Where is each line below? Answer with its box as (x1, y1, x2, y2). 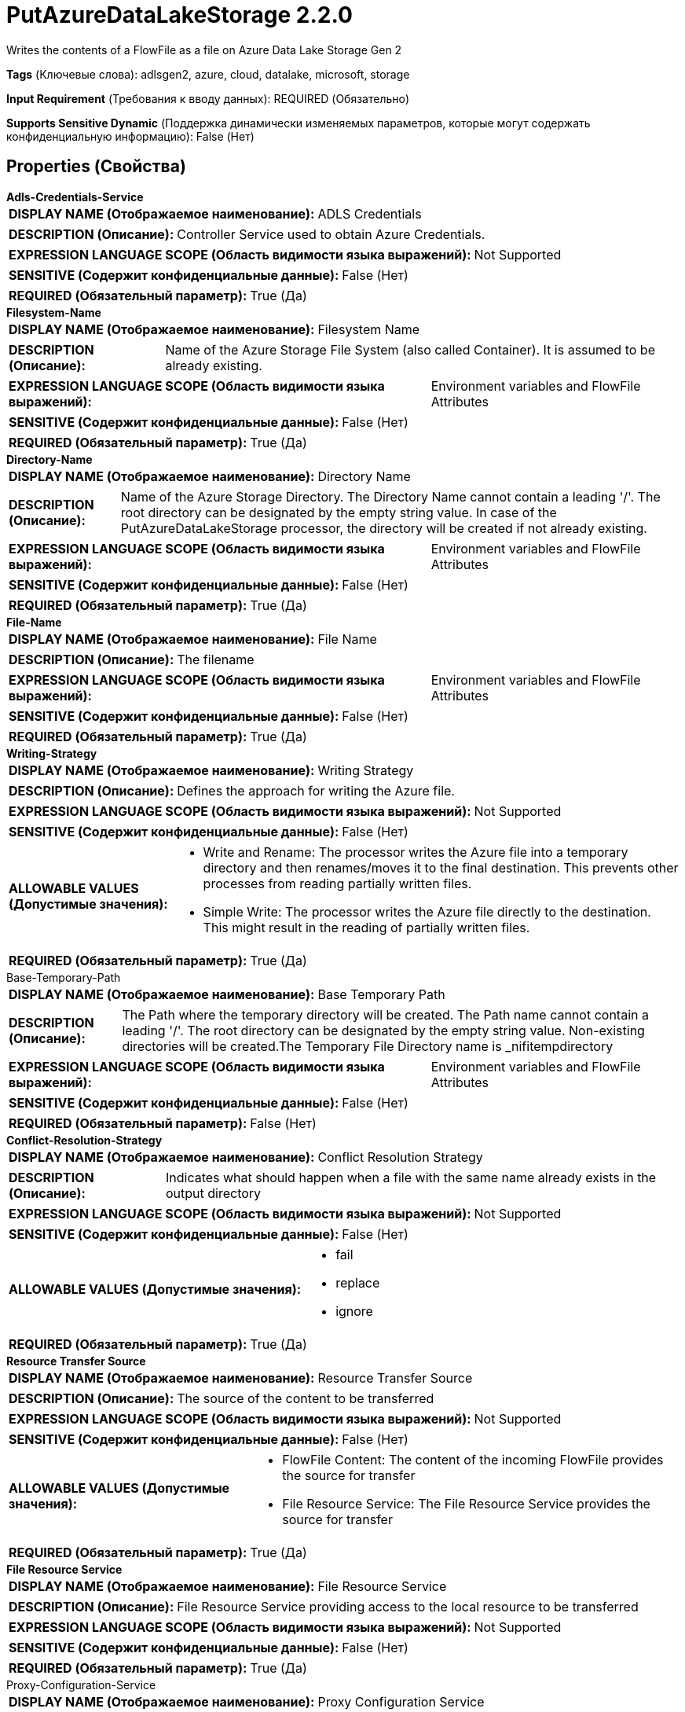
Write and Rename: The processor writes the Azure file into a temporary (203, 843, 628, 860)
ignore (335, 1302, 373, 1319)
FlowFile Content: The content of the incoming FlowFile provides (282, 1451, 664, 1468)
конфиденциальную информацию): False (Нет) (6, 129, 255, 143)
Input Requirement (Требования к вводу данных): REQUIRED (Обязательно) (6, 91, 410, 105)
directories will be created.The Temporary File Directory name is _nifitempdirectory (122, 1038, 614, 1054)
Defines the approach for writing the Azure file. (177, 782, 455, 799)
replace (335, 1274, 380, 1291)
